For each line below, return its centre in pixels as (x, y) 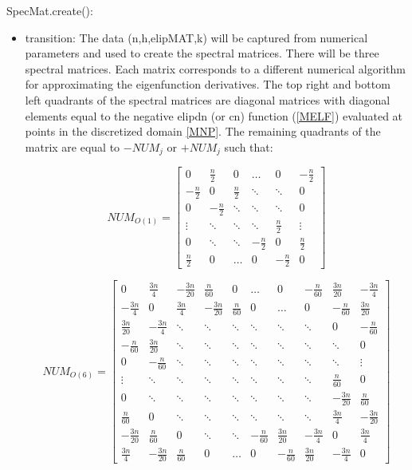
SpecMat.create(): (50, 10)
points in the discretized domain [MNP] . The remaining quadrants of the (203, 131)
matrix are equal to (73, 146)
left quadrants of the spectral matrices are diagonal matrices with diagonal (208, 99)
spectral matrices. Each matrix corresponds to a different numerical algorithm (215, 68)
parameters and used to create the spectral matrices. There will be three (202, 53)
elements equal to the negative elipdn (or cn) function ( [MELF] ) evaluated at (214, 115)
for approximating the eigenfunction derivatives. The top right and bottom (208, 84)
